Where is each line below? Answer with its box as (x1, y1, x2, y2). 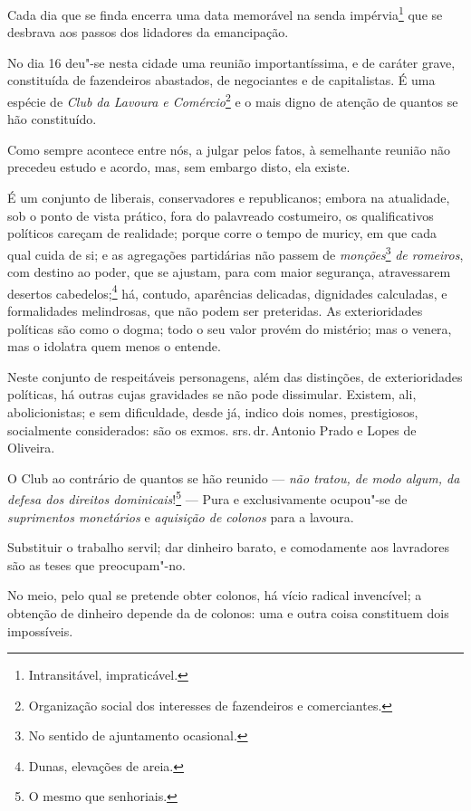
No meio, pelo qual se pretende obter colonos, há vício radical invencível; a (7, 586, 422, 605)
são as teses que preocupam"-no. (7, 555, 186, 574)
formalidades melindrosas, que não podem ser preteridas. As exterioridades (7, 301, 423, 320)
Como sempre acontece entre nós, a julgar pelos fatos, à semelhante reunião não (7, 139, 450, 158)
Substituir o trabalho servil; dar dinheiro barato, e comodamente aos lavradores (7, 538, 449, 557)
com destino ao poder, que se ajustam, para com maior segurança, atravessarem (7, 262, 451, 281)
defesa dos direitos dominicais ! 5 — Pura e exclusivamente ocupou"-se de (7, 487, 408, 508)
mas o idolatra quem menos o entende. (7, 337, 221, 356)
